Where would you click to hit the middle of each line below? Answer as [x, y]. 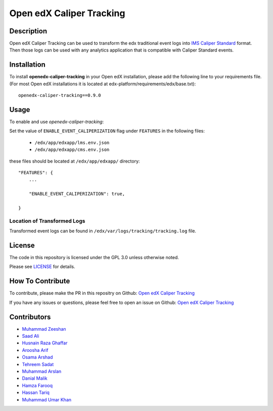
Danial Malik [35, 378]
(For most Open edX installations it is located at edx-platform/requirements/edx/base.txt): [103, 84]
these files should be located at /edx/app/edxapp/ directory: [75, 161]
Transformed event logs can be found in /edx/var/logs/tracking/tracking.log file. [103, 231]
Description [28, 31]
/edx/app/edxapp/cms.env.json [72, 150]
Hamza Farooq [37, 385]
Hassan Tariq [36, 393]
